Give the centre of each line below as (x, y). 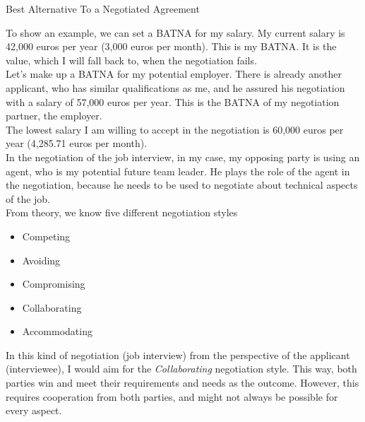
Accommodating (57, 331)
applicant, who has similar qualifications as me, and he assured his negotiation (175, 87)
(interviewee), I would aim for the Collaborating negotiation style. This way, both (181, 369)
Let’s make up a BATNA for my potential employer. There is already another (174, 74)
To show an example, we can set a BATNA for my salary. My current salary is (175, 32)
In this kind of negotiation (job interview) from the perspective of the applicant (178, 354)
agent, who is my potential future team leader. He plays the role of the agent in (178, 171)
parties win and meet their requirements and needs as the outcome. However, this (182, 383)
